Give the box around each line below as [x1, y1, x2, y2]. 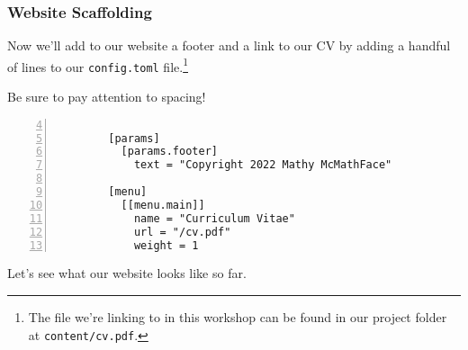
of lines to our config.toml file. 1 [7, 54, 188, 76]
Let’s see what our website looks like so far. [7, 264, 247, 283]
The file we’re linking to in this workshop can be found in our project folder [28, 308, 447, 327]
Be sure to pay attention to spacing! [7, 87, 206, 106]
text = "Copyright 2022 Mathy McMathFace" [133, 158, 392, 172]
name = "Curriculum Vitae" [133, 211, 295, 225]
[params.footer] [121, 145, 218, 158]
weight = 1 [133, 238, 199, 252]
